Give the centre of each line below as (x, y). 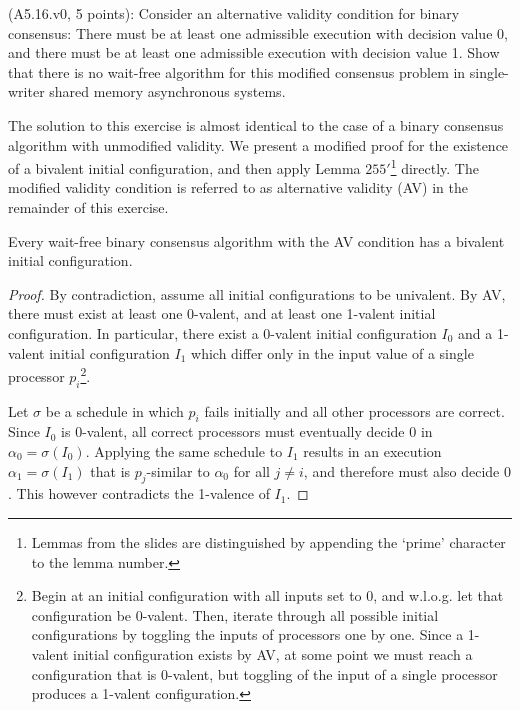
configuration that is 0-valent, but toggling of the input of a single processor (264, 673)
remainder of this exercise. (88, 207)
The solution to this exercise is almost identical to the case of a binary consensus (256, 124)
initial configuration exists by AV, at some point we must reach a (273, 653)
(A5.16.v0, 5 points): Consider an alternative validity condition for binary (234, 13)
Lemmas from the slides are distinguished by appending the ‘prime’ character (268, 541)
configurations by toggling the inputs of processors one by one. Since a (247, 634)
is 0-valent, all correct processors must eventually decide (233, 431)
